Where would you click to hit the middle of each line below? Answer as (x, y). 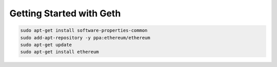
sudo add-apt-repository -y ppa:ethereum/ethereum (85, 38)
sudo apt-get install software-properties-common (84, 30)
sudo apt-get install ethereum (60, 52)
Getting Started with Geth (65, 13)
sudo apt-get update (46, 44)
